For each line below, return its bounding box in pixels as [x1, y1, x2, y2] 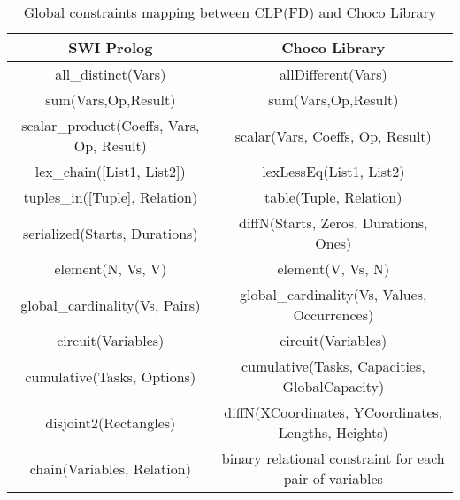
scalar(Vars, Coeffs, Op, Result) [234, 125, 432, 146]
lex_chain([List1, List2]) [34, 161, 186, 181]
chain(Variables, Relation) [29, 458, 191, 479]
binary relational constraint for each [221, 448, 445, 468]
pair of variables [283, 468, 383, 488]
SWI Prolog [68, 37, 153, 58]
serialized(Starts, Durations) [23, 222, 198, 243]
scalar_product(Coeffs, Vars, [21, 115, 200, 135]
